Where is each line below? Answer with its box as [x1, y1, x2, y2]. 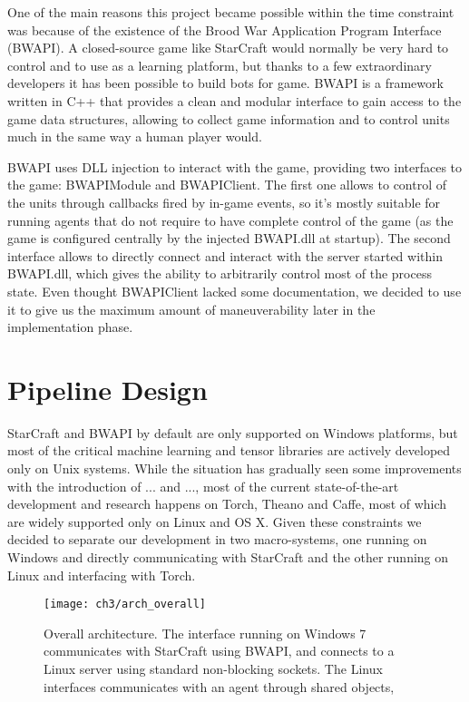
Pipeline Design [7, 370, 208, 407]
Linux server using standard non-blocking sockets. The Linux [44, 659, 383, 678]
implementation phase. [7, 317, 133, 336]
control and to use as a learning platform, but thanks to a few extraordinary [7, 55, 432, 74]
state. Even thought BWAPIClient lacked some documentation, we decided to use [7, 281, 462, 300]
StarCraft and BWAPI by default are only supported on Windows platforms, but [7, 423, 458, 442]
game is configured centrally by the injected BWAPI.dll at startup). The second [7, 229, 451, 248]
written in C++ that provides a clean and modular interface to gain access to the [7, 91, 462, 110]
